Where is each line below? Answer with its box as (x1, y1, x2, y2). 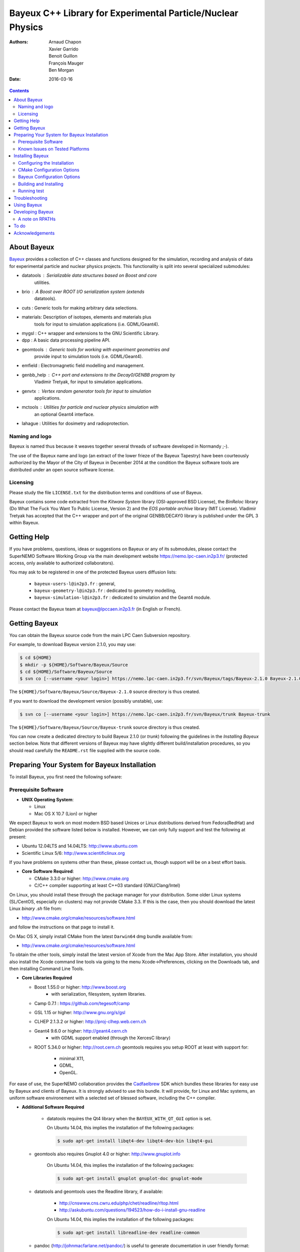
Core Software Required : (21, 868, 74, 874)
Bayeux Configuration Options (18, 174, 80, 180)
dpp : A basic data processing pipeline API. (21, 337, 110, 343)
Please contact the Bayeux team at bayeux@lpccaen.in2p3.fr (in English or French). (9, 606, 182, 612)
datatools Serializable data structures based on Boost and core (21, 272, 157, 278)
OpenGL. (59, 1069, 78, 1075)
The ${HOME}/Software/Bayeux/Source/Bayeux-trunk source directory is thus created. (9, 724, 200, 730)
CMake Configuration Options (18, 167, 79, 173)
